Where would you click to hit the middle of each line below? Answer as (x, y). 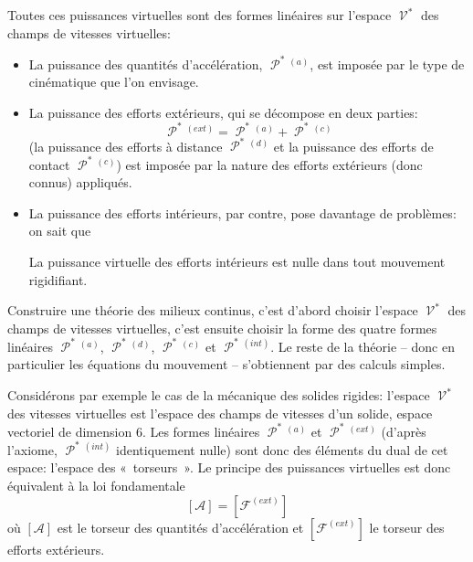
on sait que (60, 231)
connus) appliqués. (80, 182)
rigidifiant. (58, 279)
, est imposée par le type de (387, 64)
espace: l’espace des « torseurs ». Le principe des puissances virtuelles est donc (229, 467)
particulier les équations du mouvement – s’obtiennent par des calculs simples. (226, 364)
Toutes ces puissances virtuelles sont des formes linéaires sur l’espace (200, 15)
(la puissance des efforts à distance (126, 146)
